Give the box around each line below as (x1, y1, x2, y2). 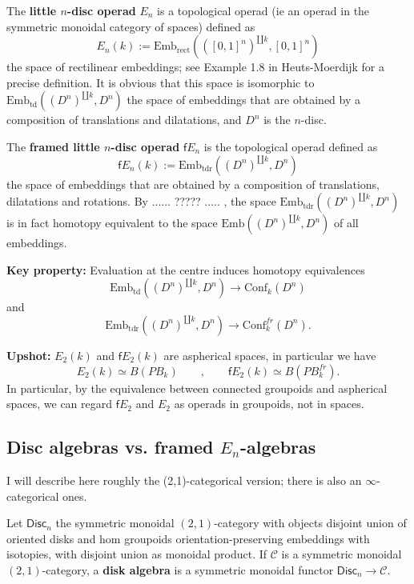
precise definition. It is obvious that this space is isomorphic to (6, 74, 315, 90)
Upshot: (6, 346, 51, 363)
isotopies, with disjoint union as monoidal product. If (6, 546, 267, 562)
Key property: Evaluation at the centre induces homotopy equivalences (6, 261, 365, 278)
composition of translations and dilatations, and (6, 111, 242, 128)
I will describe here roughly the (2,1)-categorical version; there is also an (6, 471, 362, 488)
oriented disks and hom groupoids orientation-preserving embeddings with (6, 530, 370, 546)
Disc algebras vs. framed (6, 434, 214, 459)
